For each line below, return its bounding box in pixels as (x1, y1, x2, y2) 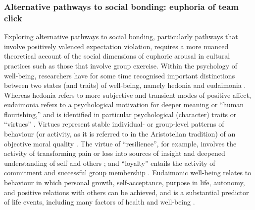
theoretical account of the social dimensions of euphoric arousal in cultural (4, 51, 230, 61)
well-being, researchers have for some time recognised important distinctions (4, 70, 235, 80)
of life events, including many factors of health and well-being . (4, 197, 195, 207)
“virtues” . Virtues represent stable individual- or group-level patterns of (4, 119, 224, 129)
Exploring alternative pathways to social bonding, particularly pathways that (4, 31, 238, 42)
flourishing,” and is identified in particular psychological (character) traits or (4, 109, 237, 119)
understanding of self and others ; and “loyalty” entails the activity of (4, 157, 215, 168)
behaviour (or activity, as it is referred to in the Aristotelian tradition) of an (4, 129, 236, 139)
